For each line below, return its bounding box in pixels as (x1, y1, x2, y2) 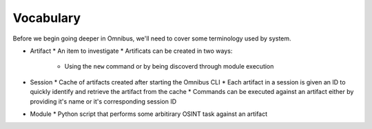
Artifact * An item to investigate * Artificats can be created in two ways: (30, 47, 233, 55)
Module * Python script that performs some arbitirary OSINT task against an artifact (30, 110, 268, 118)
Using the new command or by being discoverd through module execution (64, 62, 274, 71)
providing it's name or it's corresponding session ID (30, 97, 177, 106)
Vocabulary (12, 10, 81, 25)
